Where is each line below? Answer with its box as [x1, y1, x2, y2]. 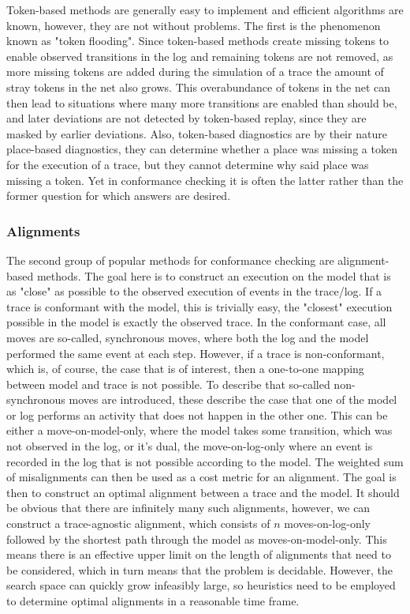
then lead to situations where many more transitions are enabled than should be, [6, 94, 397, 111]
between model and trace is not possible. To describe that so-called [6, 375, 330, 392]
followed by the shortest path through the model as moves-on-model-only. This [6, 530, 387, 547]
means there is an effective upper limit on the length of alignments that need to [6, 546, 391, 563]
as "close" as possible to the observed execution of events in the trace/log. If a [6, 283, 382, 299]
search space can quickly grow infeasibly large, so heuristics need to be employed [6, 577, 396, 593]
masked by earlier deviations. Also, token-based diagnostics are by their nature [6, 125, 387, 141]
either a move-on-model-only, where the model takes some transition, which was [6, 422, 393, 439]
